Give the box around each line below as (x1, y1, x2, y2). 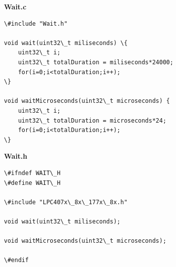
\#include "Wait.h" (4, 20, 68, 27)
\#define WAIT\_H (4, 179, 61, 186)
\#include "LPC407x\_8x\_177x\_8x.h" (4, 198, 128, 206)
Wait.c (4, 1, 27, 11)
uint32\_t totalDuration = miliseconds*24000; (18, 58, 174, 66)
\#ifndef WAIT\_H (4, 169, 61, 177)
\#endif (4, 257, 29, 264)
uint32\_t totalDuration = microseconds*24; (18, 117, 167, 124)
